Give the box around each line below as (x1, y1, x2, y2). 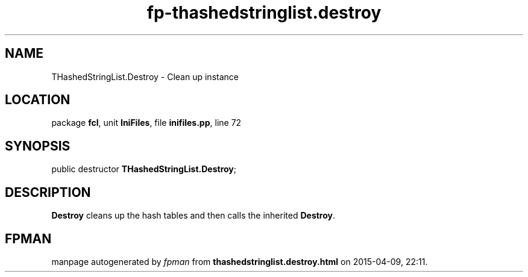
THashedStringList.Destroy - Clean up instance (51, 71, 239, 82)
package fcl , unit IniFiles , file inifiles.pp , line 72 (51, 117, 242, 128)
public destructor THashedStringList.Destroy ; (51, 164, 237, 175)
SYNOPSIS (5, 138, 71, 154)
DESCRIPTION (5, 184, 91, 200)
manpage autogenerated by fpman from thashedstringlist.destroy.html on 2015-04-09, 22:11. (51, 256, 428, 267)
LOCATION (5, 92, 71, 108)
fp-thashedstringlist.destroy (146, 2, 382, 23)
